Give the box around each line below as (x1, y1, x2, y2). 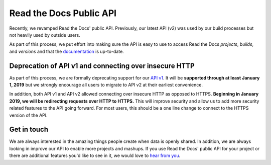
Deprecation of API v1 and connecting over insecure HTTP (9, 61, 195, 70)
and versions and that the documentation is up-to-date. (9, 48, 124, 54)
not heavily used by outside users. (9, 32, 80, 38)
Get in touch (9, 125, 49, 134)
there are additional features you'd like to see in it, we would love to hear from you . (9, 152, 181, 158)
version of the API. (9, 112, 48, 118)
